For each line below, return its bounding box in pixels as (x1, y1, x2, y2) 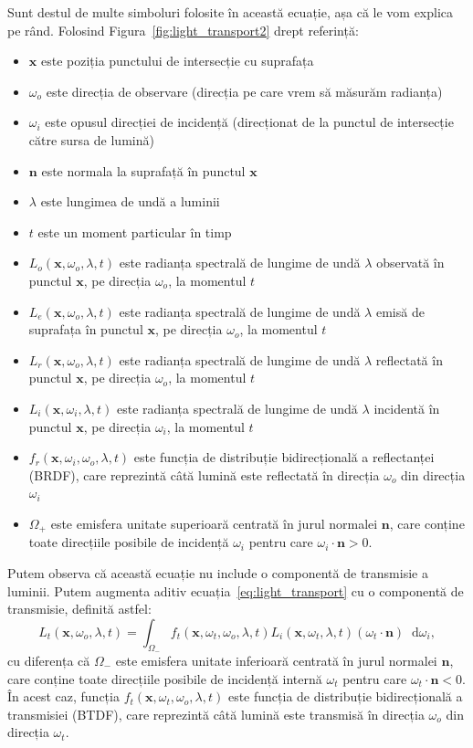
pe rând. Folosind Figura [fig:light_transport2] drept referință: (7, 20, 359, 39)
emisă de (375, 301, 425, 321)
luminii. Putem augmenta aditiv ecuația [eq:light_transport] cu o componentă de (7, 581, 464, 600)
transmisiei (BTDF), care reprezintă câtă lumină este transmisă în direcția (7, 704, 425, 723)
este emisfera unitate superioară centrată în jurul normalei (50, 513, 378, 532)
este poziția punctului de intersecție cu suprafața (40, 51, 314, 70)
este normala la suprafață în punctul (41, 161, 246, 180)
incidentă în (373, 398, 440, 417)
